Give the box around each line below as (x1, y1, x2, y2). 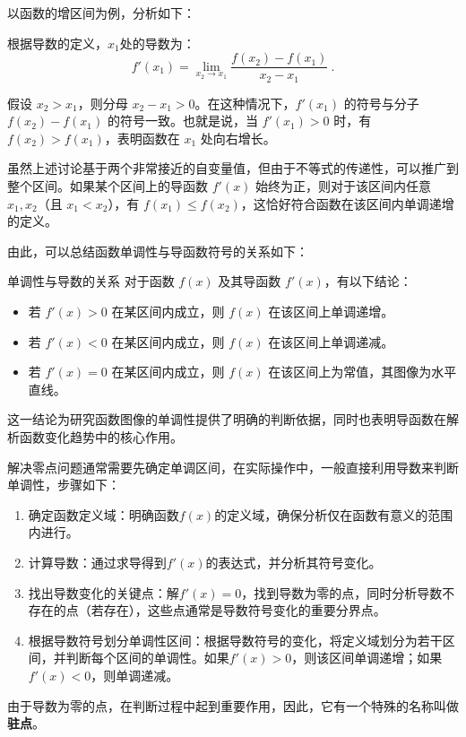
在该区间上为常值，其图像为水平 (268, 362, 457, 381)
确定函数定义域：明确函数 (28, 505, 179, 524)
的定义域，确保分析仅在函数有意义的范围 (214, 505, 453, 524)
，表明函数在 (104, 128, 180, 147)
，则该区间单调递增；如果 (291, 648, 443, 667)
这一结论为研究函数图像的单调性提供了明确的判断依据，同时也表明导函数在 (7, 410, 446, 429)
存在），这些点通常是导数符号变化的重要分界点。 (103, 601, 386, 620)
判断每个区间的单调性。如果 (65, 648, 229, 667)
